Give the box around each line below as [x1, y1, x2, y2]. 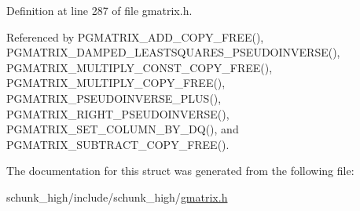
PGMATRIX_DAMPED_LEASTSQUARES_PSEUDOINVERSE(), [6, 44, 340, 60]
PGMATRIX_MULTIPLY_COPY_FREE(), [6, 75, 226, 91]
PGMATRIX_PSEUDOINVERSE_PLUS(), [6, 89, 222, 106]
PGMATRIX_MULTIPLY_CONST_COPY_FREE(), [6, 59, 273, 75]
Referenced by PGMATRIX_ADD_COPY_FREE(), [6, 28, 264, 45]
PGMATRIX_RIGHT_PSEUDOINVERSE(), [6, 105, 230, 122]
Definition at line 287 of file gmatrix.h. [6, 2, 193, 18]
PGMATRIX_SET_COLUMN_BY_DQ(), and [6, 121, 239, 137]
